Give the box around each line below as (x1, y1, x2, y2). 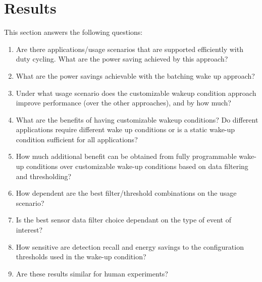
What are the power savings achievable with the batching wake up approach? (16, 70, 255, 81)
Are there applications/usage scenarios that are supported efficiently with (16, 43, 243, 54)
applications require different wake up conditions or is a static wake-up (16, 124, 235, 135)
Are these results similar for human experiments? (16, 268, 168, 278)
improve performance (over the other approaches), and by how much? (16, 97, 231, 108)
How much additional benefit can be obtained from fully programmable (16, 151, 237, 161)
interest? (16, 224, 43, 235)
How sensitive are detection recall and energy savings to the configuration (16, 241, 244, 252)
